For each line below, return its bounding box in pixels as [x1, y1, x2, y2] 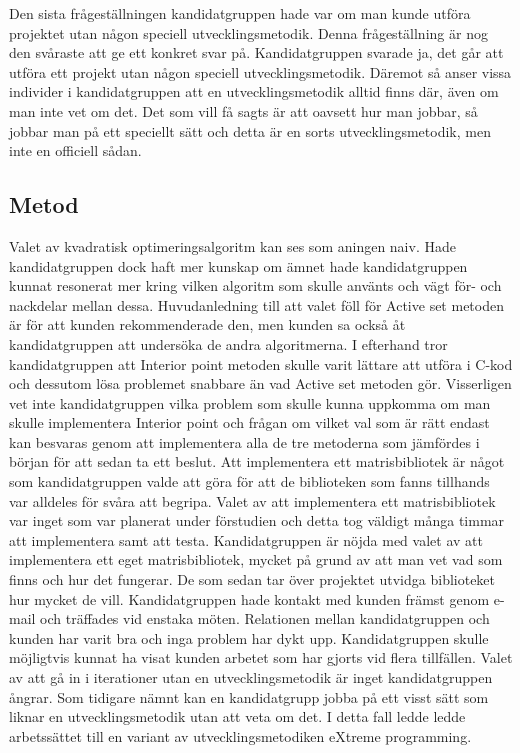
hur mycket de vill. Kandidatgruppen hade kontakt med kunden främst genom [9, 588, 490, 609]
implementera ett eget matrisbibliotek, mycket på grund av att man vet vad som [9, 549, 503, 570]
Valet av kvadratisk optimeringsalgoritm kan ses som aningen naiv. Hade [9, 235, 456, 256]
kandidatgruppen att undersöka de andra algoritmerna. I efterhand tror [9, 333, 448, 354]
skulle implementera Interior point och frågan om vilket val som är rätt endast [9, 412, 490, 433]
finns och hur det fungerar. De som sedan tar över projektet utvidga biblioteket [9, 569, 496, 590]
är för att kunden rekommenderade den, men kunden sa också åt [9, 314, 406, 335]
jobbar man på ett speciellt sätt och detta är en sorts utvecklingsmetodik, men [9, 120, 491, 141]
